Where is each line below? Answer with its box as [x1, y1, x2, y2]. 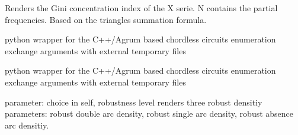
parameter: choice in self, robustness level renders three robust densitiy [5, 96, 262, 108]
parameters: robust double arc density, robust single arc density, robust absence [5, 107, 294, 120]
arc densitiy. [5, 118, 49, 131]
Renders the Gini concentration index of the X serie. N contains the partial [5, 2, 278, 14]
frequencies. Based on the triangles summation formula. [5, 13, 207, 25]
